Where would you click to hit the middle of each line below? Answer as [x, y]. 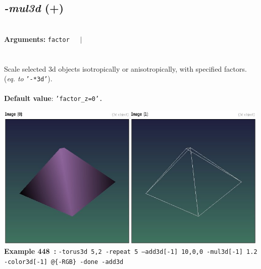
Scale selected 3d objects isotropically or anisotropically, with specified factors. [125, 68]
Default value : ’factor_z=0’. [54, 98]
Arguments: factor [37, 39]
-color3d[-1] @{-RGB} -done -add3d [64, 262]
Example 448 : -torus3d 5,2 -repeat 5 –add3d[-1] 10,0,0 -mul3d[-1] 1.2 [131, 251]
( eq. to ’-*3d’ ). [28, 78]
